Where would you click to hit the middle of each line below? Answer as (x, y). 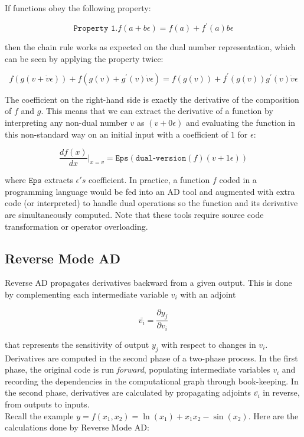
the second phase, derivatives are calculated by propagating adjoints (128, 392)
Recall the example (39, 415)
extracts (59, 180)
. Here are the (273, 415)
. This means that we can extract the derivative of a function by (157, 111)
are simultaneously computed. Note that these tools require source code (134, 214)
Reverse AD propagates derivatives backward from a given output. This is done (148, 283)
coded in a (238, 180)
